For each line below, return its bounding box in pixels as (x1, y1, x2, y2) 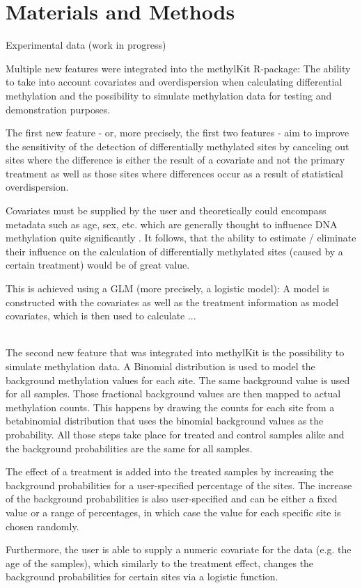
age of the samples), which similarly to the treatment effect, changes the (6, 555, 314, 570)
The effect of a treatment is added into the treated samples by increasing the (6, 464, 333, 479)
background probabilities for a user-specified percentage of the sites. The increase (6, 477, 352, 492)
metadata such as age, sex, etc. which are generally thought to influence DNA (6, 216, 338, 231)
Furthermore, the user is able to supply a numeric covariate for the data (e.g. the (6, 542, 352, 557)
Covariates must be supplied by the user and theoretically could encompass (6, 203, 326, 218)
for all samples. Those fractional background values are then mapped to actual (6, 386, 341, 401)
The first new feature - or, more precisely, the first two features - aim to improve (6, 125, 349, 140)
